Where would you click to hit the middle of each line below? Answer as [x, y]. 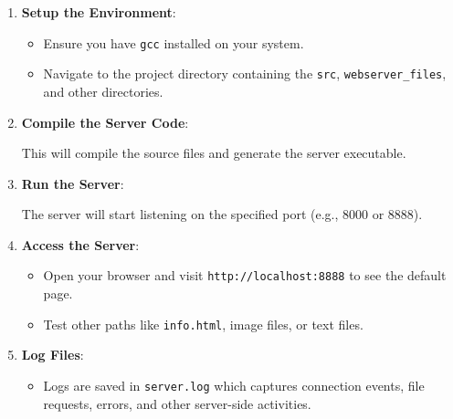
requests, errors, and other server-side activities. [177, 403]
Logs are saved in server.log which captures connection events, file [234, 385]
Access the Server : [80, 244]
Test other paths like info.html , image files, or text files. [203, 324]
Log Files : [53, 355]
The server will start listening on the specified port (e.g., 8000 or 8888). [222, 214]
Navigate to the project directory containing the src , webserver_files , [245, 73]
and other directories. [103, 91]
